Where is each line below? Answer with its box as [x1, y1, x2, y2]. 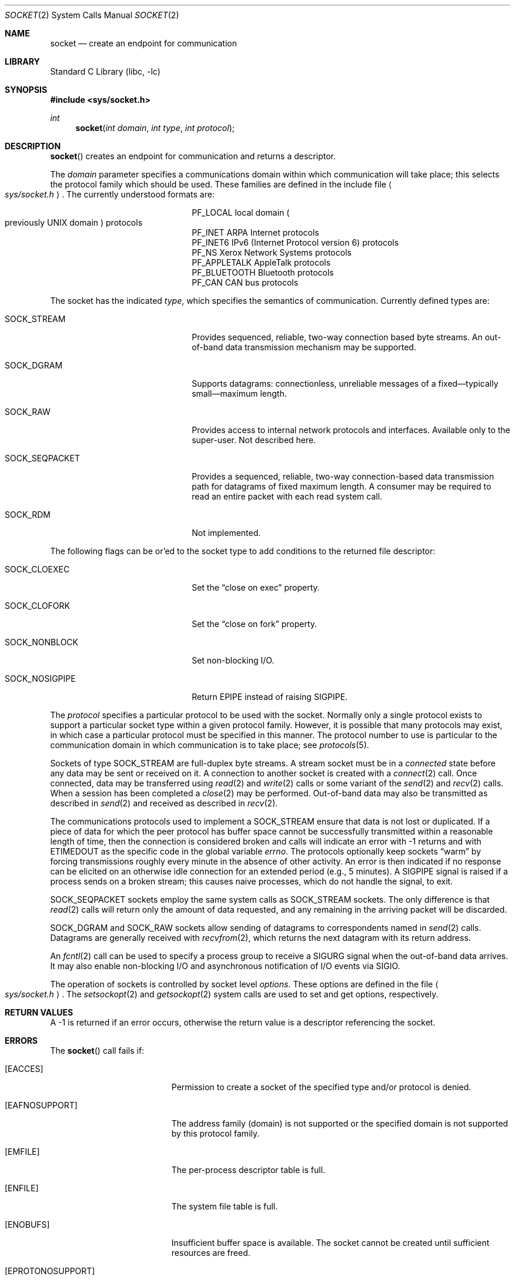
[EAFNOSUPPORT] [5, 1100, 78, 1110]
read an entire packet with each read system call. [192, 491, 383, 501]
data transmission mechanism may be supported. [225, 342, 416, 352]
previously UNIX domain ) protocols [5, 217, 143, 227]
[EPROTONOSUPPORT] [5, 1266, 95, 1276]
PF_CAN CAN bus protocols [192, 277, 299, 287]
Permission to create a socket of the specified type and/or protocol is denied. [171, 1082, 471, 1092]
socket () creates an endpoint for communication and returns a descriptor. [50, 151, 336, 161]
